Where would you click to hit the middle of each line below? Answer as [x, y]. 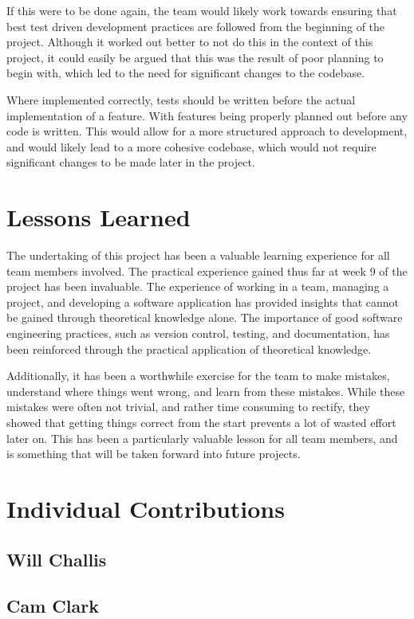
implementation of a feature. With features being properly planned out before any [207, 115]
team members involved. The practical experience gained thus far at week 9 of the [207, 270]
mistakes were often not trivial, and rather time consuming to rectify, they [188, 407]
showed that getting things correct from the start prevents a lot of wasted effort [201, 422]
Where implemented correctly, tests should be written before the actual [181, 99]
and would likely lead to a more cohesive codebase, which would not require [191, 146]
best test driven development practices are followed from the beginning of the [196, 26]
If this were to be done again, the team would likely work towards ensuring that [202, 10]
